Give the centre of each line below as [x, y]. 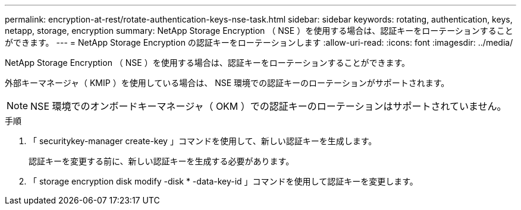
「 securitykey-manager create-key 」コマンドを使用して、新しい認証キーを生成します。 [203, 141]
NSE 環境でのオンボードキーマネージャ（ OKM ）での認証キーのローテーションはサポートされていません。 [269, 106]
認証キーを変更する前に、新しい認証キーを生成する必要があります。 [161, 161]
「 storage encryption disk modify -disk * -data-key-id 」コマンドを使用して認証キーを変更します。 [223, 181]
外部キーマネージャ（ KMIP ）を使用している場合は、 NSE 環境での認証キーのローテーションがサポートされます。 [227, 83]
